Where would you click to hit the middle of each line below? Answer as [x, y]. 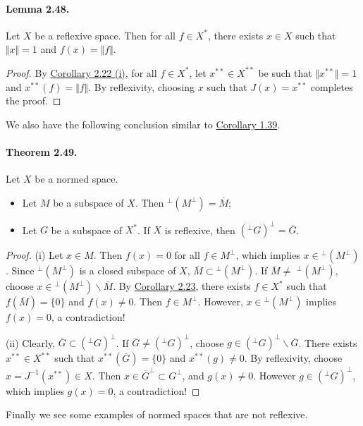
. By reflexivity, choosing [142, 86]
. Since [20, 270]
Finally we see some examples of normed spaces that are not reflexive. [157, 414]
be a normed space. [76, 179]
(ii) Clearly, [31, 342]
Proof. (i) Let [35, 255]
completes [332, 86]
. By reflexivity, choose [293, 358]
